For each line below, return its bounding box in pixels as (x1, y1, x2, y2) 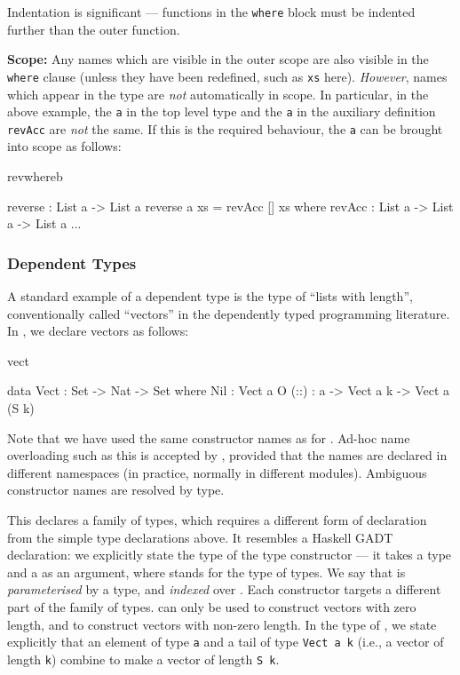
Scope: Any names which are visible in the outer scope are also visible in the (7, 50, 429, 68)
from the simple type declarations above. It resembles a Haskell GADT (7, 528, 393, 546)
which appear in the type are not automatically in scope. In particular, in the (7, 84, 429, 103)
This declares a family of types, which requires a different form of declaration (7, 510, 427, 528)
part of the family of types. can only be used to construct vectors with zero (7, 597, 416, 615)
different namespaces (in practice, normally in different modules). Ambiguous (7, 463, 427, 481)
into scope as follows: (7, 137, 122, 155)
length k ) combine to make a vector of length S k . (7, 649, 280, 668)
